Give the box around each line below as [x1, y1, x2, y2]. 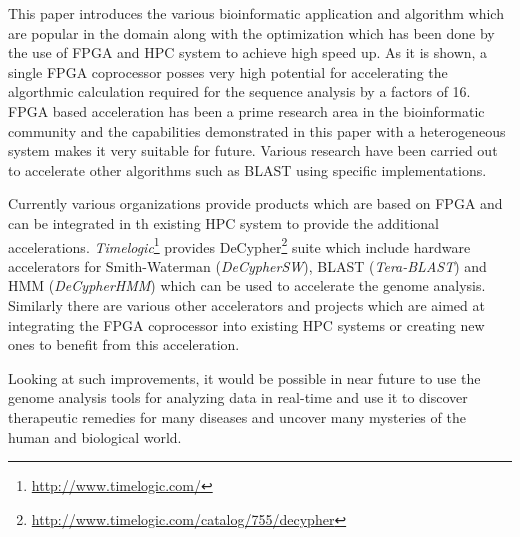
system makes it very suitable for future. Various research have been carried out [8, 140, 498, 161]
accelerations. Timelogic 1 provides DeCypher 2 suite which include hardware [8, 233, 471, 257]
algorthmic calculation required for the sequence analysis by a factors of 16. [8, 81, 471, 102]
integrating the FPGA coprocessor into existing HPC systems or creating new [8, 314, 485, 335]
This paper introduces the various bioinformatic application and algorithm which [8, 3, 504, 23]
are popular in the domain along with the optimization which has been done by [8, 22, 495, 43]
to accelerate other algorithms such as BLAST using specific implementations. [8, 159, 487, 180]
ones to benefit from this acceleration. [8, 334, 240, 355]
